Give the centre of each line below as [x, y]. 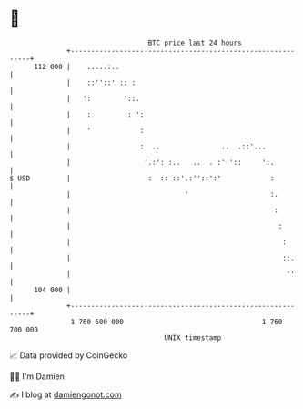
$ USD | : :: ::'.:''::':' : [142, 178]
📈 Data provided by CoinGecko [69, 355]
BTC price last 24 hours [195, 43]
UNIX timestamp [193, 337]
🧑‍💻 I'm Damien [37, 376]
